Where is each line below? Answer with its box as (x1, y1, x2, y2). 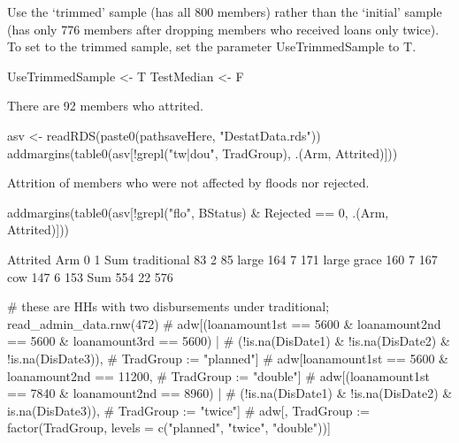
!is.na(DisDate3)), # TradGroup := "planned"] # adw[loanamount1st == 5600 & (7, 348, 448, 367)
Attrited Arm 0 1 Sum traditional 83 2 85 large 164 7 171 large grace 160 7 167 (7, 249, 438, 268)
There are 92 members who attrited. (7, 96, 203, 115)
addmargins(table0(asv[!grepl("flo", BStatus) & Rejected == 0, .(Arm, (7, 202, 389, 221)
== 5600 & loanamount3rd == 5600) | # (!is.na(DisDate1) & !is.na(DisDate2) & (7, 332, 450, 350)
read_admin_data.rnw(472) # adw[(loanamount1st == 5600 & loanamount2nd (7, 314, 441, 332)
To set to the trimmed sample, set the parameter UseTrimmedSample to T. (7, 37, 417, 56)
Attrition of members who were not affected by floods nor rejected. (7, 173, 370, 192)
